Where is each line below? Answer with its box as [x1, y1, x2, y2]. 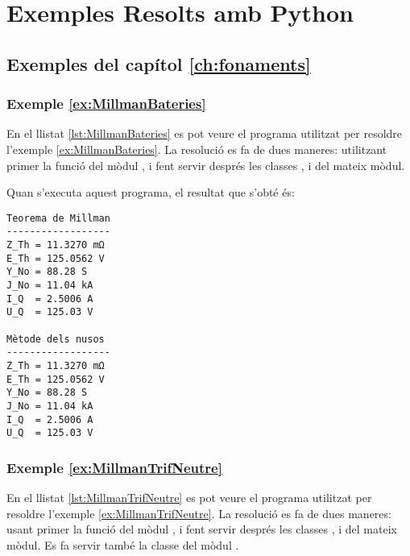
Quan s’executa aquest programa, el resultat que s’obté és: [6, 184, 295, 201]
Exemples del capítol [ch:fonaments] [6, 51, 311, 76]
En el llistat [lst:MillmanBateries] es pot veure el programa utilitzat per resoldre [6, 125, 403, 142]
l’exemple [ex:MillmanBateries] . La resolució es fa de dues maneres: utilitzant [6, 140, 387, 157]
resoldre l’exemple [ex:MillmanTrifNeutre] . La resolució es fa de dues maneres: [6, 504, 391, 521]
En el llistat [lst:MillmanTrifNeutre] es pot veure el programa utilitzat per [6, 489, 372, 506]
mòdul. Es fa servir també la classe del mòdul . [6, 536, 239, 553]
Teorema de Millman [6, 212, 110, 224]
